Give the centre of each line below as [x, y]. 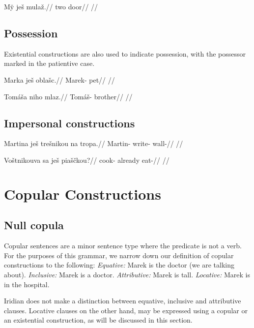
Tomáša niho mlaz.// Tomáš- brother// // [68, 96]
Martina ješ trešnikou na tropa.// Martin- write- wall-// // [94, 143]
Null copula [34, 225]
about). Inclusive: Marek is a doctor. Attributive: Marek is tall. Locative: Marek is [127, 274]
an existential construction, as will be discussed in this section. [98, 320]
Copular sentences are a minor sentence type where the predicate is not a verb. [123, 246]
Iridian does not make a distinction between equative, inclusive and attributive [123, 301]
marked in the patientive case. [49, 63]
